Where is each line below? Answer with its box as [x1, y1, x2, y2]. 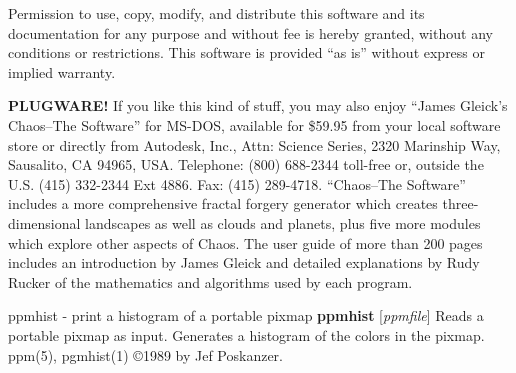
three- [442, 193, 479, 214]
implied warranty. [8, 61, 116, 82]
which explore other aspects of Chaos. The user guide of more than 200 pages [8, 232, 483, 253]
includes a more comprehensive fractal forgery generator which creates [8, 193, 438, 214]
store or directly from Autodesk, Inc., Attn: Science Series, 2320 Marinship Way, [8, 134, 501, 155]
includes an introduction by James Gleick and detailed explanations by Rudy [8, 252, 480, 273]
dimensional [8, 212, 81, 233]
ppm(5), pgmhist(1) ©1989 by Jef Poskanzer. [8, 344, 283, 365]
